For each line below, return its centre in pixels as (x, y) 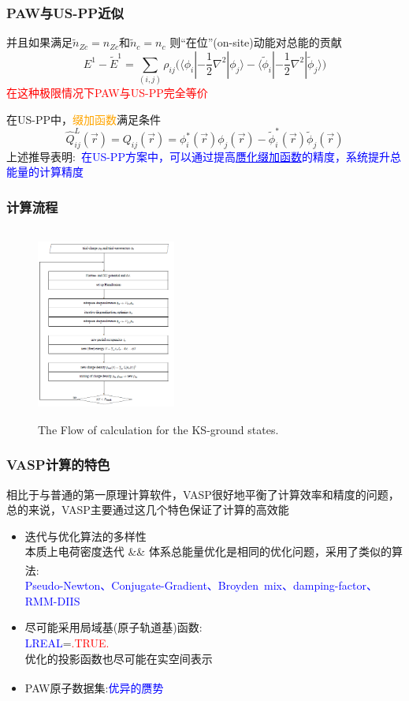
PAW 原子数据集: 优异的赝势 (94, 687)
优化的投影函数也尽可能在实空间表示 (119, 658)
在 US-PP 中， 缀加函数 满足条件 (84, 119)
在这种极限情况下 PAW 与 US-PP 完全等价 (107, 93)
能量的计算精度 (45, 172)
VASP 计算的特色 (58, 465)
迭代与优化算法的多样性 (86, 536)
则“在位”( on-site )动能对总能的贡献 (256, 42)
